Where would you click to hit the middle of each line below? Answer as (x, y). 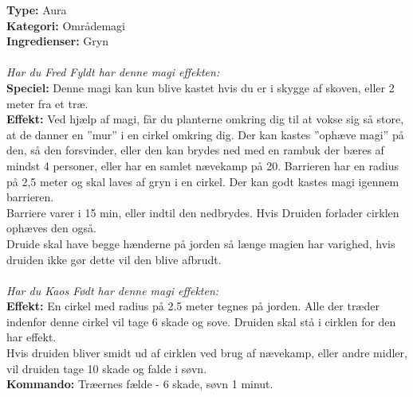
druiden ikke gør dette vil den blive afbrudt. (114, 259)
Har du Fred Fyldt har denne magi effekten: (113, 72)
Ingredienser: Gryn (58, 41)
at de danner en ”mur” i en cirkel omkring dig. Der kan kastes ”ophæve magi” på (205, 134)
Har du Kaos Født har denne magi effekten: (113, 290)
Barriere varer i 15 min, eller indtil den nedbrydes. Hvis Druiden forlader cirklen (203, 212)
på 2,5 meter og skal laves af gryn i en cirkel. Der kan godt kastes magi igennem (203, 181)
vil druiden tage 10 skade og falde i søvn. (107, 368)
